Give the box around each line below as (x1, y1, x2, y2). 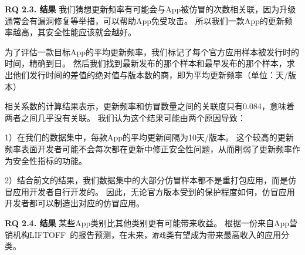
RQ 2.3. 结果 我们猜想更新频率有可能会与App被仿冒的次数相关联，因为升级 (5, 3, 296, 15)
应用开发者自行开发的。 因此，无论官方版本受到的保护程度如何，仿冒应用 (12, 185, 295, 197)
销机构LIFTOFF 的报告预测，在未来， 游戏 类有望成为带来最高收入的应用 (5, 228, 282, 240)
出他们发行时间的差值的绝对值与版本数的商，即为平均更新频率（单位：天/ (5, 68, 288, 80)
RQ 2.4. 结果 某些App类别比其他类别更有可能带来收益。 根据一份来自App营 (5, 216, 297, 229)
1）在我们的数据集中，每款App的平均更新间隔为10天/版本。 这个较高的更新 (5, 131, 294, 143)
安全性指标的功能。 (12, 154, 87, 166)
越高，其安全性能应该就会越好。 (12, 26, 136, 38)
